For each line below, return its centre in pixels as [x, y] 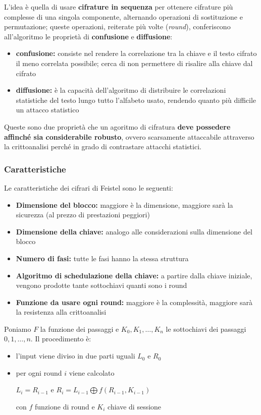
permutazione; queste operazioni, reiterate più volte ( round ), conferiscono [117, 26]
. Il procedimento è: [61, 339]
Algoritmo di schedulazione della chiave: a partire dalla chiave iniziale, [134, 275]
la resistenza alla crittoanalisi [61, 312]
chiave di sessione [135, 406]
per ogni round [39, 372]
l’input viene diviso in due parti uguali [75, 356]
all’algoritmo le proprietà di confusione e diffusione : [88, 36]
